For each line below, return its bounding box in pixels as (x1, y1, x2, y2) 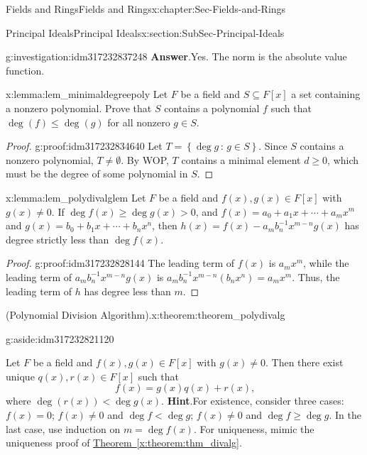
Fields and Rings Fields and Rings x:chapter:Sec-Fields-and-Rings (6, 1, 286, 16)
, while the (303, 256, 349, 270)
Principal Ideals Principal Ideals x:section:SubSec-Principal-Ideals (6, 25, 285, 40)
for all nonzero (107, 114, 170, 129)
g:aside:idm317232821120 (6, 331, 114, 346)
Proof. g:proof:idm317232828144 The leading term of (6, 256, 235, 270)
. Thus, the (292, 269, 340, 284)
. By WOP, (121, 152, 169, 167)
